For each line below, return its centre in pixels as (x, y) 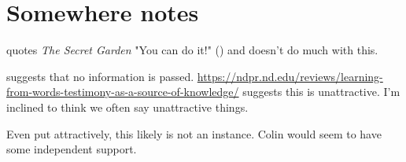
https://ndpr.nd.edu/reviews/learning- (290, 76)
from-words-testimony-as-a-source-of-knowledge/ (123, 92)
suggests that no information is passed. (100, 76)
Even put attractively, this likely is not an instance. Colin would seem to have (194, 133)
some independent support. (72, 149)
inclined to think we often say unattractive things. (127, 107)
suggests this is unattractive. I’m (321, 92)
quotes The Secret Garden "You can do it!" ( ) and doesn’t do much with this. (192, 50)
